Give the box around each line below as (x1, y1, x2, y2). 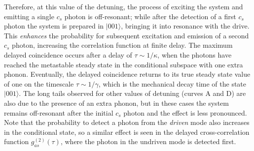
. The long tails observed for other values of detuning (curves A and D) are (19, 88, 246, 98)
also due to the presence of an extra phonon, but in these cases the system (4, 97, 229, 108)
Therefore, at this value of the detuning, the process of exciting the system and (4, 1, 243, 11)
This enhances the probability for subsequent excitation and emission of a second (4, 30, 249, 40)
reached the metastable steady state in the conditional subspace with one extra (4, 59, 243, 69)
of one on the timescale (4, 78, 74, 89)
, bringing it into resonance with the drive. (121, 21, 250, 31)
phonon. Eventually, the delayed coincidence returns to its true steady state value (4, 69, 251, 79)
